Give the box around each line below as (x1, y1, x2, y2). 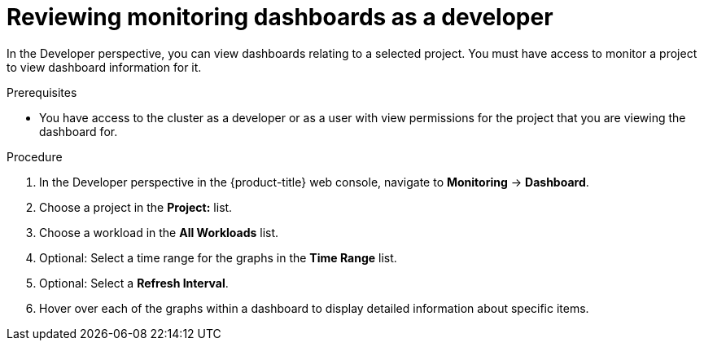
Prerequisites (7, 85, 77, 99)
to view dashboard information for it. (7, 59, 202, 74)
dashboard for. (39, 124, 118, 138)
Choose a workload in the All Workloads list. (39, 225, 279, 239)
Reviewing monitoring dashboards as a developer (7, 3, 553, 31)
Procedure (7, 149, 63, 164)
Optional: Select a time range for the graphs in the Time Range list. (39, 250, 397, 265)
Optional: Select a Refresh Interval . (39, 275, 229, 290)
